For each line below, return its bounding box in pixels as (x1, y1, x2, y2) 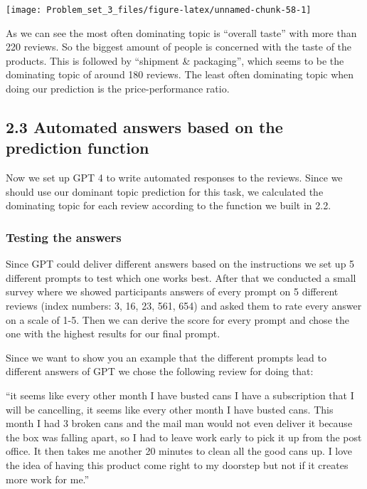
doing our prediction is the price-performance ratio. (6, 81, 230, 96)
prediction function (6, 137, 149, 159)
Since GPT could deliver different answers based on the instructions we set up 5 (6, 256, 355, 271)
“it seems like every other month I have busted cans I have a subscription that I (6, 387, 354, 402)
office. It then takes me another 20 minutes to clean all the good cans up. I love (6, 443, 353, 458)
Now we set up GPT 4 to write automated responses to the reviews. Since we (6, 170, 343, 185)
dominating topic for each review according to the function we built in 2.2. (6, 198, 331, 213)
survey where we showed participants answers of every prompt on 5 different (6, 284, 339, 299)
